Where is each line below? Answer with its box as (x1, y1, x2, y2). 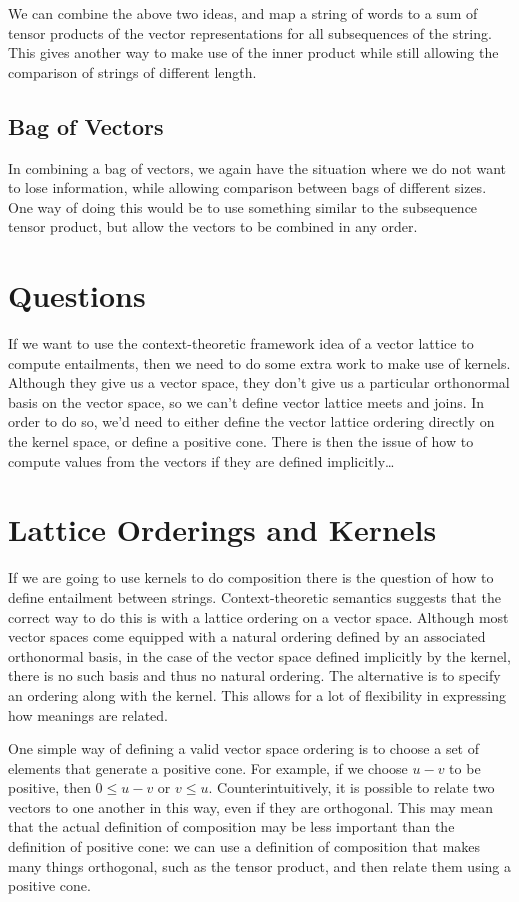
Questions (8, 275, 146, 316)
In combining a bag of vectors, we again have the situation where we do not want (8, 157, 506, 178)
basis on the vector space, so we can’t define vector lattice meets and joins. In (8, 391, 485, 412)
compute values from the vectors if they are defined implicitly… (8, 450, 395, 471)
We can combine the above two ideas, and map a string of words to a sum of (8, 3, 478, 23)
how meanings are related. (8, 704, 168, 725)
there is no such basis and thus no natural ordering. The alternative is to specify (8, 665, 501, 686)
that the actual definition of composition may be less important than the (8, 816, 455, 837)
